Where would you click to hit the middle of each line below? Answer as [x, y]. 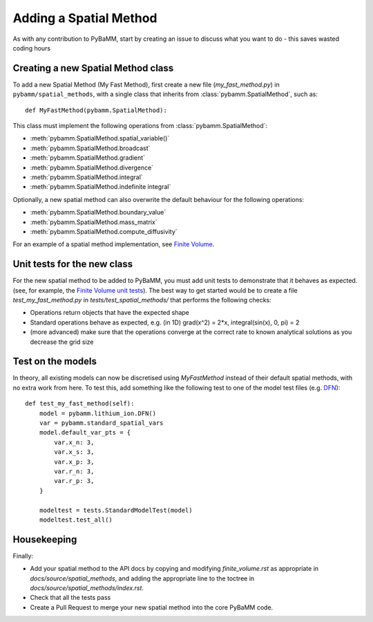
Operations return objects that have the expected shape [110, 313]
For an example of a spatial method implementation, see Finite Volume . [114, 244]
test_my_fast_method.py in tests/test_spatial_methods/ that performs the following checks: [142, 300]
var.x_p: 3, [74, 461]
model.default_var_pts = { [85, 433]
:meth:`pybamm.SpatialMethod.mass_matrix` [94, 222]
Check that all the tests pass [70, 598]
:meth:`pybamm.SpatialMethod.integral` [86, 177]
